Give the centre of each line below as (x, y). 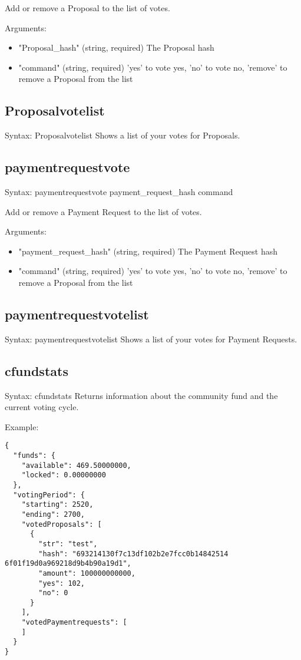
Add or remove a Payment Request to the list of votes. (103, 211)
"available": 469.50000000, (76, 465)
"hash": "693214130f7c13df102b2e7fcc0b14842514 (133, 554)
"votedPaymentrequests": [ (74, 623)
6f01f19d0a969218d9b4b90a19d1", (68, 564)
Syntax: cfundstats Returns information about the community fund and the (141, 395)
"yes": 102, (62, 583)
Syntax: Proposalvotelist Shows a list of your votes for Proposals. (123, 135)
